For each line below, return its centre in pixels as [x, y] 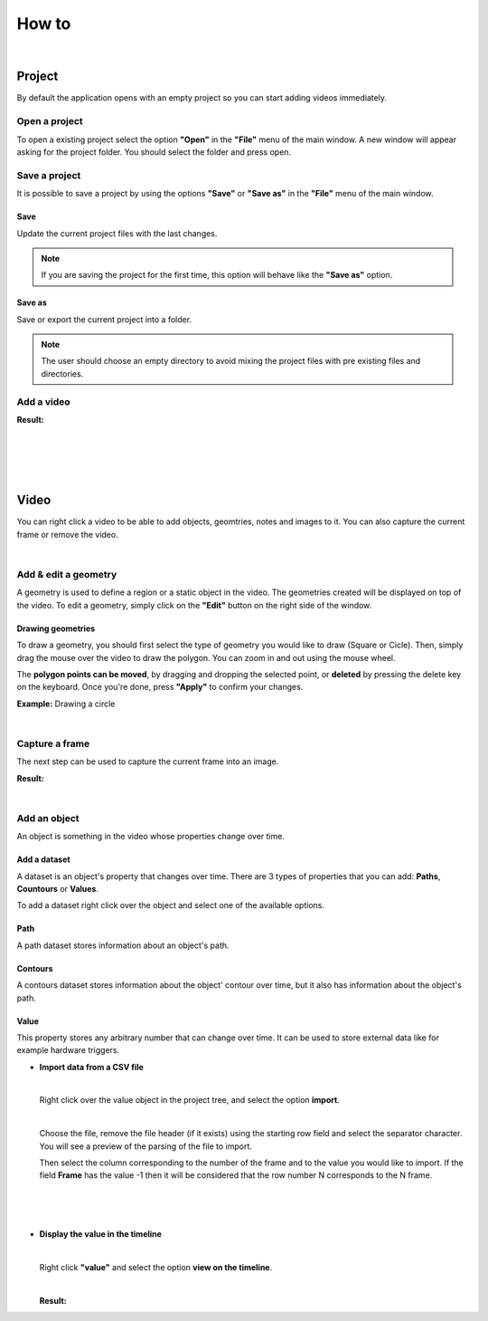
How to [44, 24]
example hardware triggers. [68, 1050]
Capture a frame [53, 743]
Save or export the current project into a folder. [104, 319]
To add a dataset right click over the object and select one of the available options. [171, 905]
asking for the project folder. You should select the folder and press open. [154, 152]
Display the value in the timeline [101, 1234]
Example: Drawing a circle [66, 704]
